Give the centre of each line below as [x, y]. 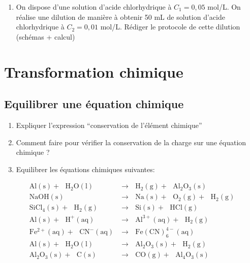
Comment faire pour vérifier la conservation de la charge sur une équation [131, 142]
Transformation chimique [94, 71]
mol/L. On [224, 7]
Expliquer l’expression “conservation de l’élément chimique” [109, 125]
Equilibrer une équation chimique [94, 104]
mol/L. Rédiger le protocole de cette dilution [170, 27]
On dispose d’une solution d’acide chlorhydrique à [94, 7]
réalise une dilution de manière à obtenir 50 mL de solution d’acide [120, 17]
